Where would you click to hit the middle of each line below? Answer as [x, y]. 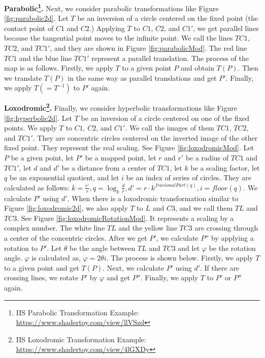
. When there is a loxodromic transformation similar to [153, 198]
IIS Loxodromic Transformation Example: [81, 339]
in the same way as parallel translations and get [142, 77]
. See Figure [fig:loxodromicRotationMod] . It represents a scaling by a [125, 218]
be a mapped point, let [121, 158]
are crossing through [226, 228]
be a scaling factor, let [225, 167]
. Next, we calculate [134, 267]
